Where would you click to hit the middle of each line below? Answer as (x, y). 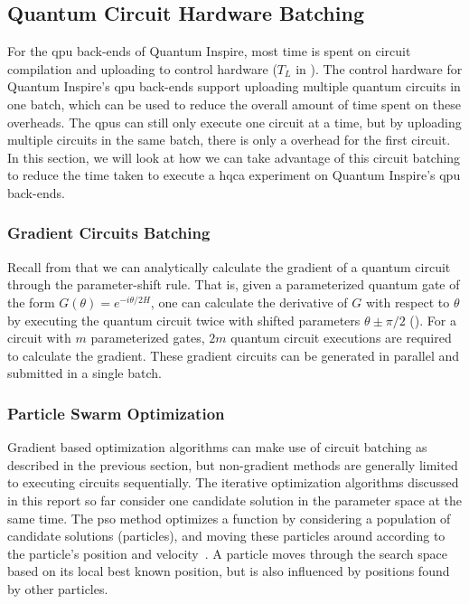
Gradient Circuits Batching (109, 233)
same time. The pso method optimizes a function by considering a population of (229, 518)
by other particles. (58, 588)
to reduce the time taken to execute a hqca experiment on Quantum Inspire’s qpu (234, 175)
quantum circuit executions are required (341, 338)
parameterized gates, (148, 338)
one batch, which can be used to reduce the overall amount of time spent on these (234, 104)
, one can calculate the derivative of (249, 302)
